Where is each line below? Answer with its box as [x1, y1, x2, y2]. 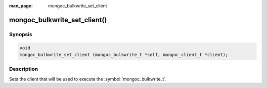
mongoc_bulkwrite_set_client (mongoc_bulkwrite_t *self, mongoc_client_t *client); [19, 52, 228, 57]
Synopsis [9, 31, 32, 38]
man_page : [9, 3, 33, 8]
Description [9, 66, 38, 73]
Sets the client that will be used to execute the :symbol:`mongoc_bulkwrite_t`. [9, 76, 167, 82]
